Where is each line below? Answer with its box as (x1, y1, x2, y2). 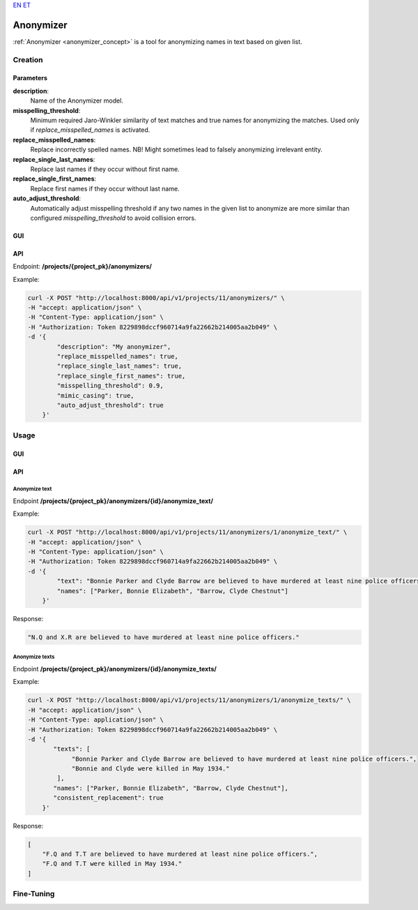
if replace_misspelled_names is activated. (30, 126, 150, 134)
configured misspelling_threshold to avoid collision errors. (30, 214, 196, 222)
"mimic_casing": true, (56, 391, 135, 399)
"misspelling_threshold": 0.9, (56, 382, 164, 390)
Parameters (13, 74, 48, 82)
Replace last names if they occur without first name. (30, 165, 180, 173)
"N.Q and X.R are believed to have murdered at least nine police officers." (27, 634, 300, 641)
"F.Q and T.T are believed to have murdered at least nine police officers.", (42, 850, 318, 858)
